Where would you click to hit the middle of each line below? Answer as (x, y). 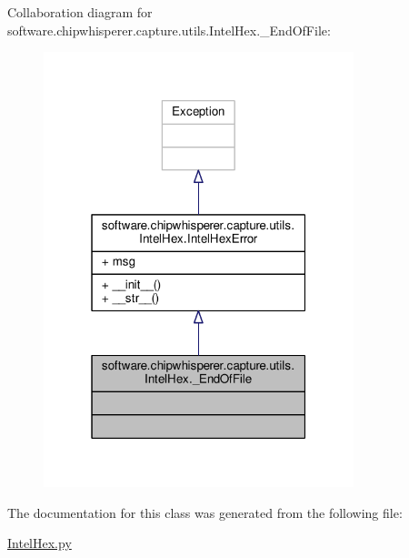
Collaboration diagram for (80, 12)
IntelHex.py (40, 543)
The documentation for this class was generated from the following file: (205, 512)
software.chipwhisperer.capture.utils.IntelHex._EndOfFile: (169, 30)
